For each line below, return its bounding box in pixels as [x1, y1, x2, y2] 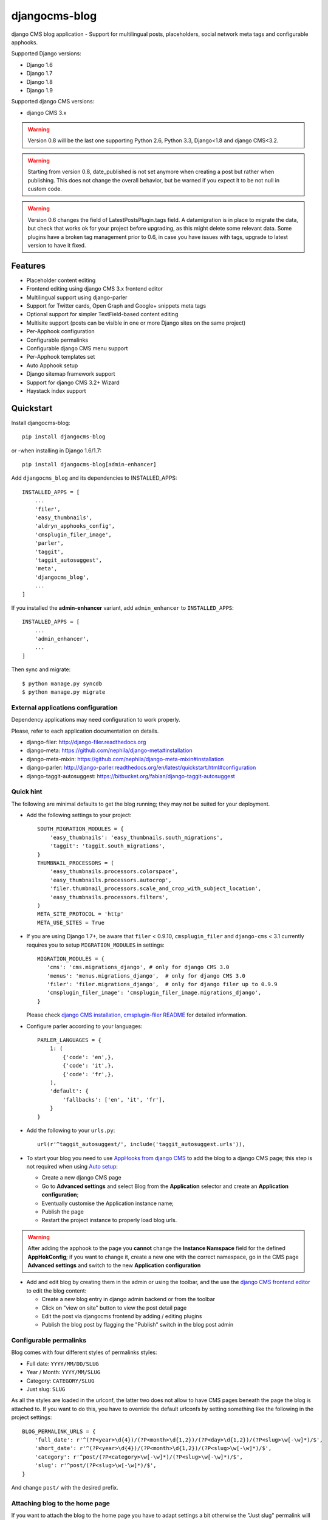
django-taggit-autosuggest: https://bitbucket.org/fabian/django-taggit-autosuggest [26, 772, 235, 779]
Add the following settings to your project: [26, 812, 132, 819]
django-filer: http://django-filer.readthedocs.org [26, 738, 146, 745]
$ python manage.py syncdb [22, 680, 103, 687]
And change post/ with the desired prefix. [11, 1484, 118, 1491]
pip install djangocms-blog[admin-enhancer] [22, 461, 157, 468]
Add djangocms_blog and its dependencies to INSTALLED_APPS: [11, 474, 177, 482]
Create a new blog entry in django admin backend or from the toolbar [41, 1296, 216, 1303]
